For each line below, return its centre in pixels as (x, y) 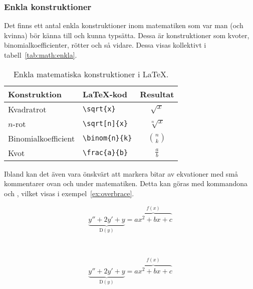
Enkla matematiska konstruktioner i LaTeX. (91, 74)
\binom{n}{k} (107, 138)
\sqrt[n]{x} (105, 124)
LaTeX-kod (105, 94)
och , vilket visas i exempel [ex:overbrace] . (69, 193)
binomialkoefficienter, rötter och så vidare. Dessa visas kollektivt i (105, 45)
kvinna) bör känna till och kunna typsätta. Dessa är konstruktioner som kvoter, (127, 35)
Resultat (157, 94)
